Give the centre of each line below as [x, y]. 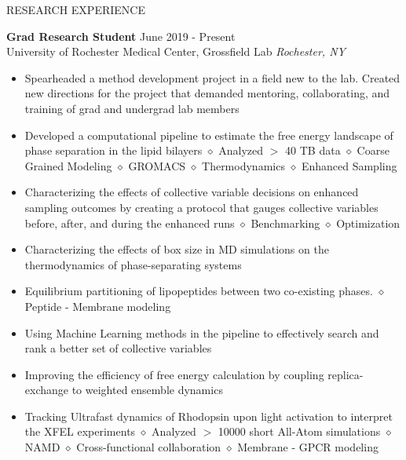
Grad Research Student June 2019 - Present [121, 36]
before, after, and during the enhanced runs [130, 223]
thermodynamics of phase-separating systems [133, 264]
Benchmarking [285, 223]
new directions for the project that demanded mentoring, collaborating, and [207, 93]
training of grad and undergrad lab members [132, 108]
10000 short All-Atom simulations [299, 431]
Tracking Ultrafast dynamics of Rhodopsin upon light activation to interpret [208, 416]
